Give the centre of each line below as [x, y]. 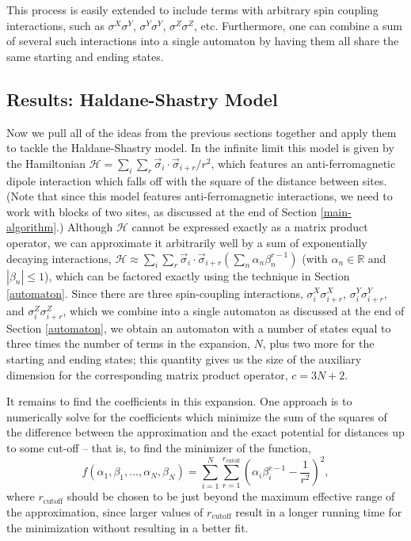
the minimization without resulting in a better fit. [127, 527]
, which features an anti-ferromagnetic [303, 163]
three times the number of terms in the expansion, [128, 343]
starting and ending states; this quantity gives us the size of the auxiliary [184, 359]
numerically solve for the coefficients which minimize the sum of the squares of [197, 416]
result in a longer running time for [319, 512]
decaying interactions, [59, 258]
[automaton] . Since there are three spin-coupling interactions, [155, 293]
